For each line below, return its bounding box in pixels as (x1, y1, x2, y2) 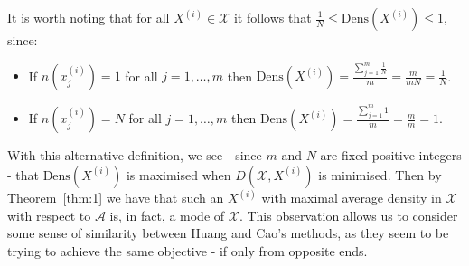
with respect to (7, 205, 91, 224)
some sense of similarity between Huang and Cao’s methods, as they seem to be (7, 223, 449, 242)
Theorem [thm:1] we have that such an (7, 188, 224, 207)
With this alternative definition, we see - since (7, 146, 262, 165)
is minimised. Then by (318, 165, 442, 184)
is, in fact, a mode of (109, 205, 225, 224)
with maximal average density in (261, 188, 442, 207)
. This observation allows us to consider (239, 205, 458, 224)
